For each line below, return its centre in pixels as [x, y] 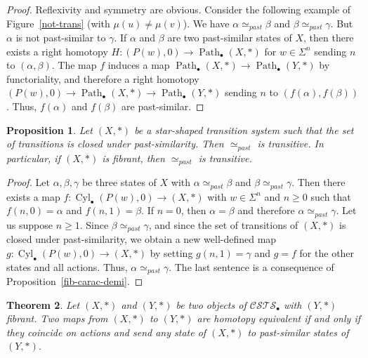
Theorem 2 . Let [43, 304]
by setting [171, 252]
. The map [74, 65]
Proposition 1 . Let [50, 130]
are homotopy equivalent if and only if [278, 318]
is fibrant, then [133, 158]
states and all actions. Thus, [67, 266]
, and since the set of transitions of [223, 224]
